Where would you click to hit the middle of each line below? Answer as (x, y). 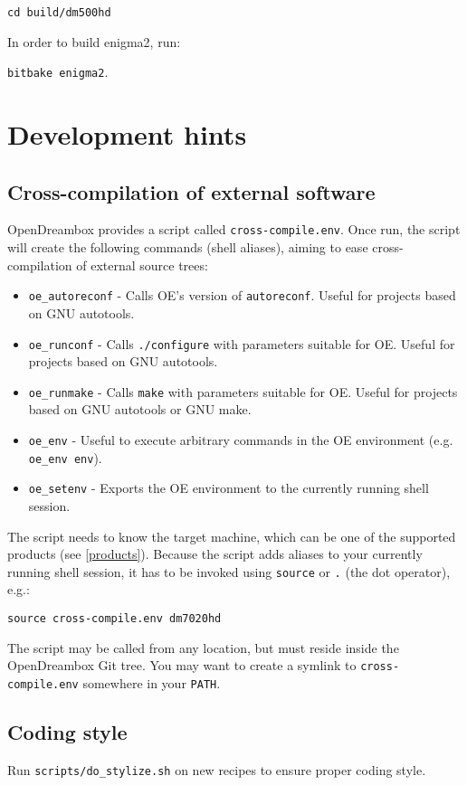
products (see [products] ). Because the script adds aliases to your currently (215, 554)
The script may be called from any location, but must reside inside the (203, 647)
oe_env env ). (65, 457)
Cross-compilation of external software (191, 191)
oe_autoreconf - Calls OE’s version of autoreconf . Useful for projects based (242, 295)
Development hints (127, 134)
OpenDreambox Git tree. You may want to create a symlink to (182, 665)
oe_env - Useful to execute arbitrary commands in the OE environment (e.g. (241, 440)
